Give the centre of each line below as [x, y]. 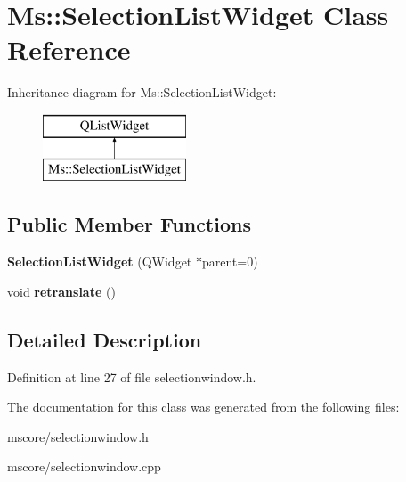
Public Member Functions [129, 224]
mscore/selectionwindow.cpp [84, 466]
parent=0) [230, 261]
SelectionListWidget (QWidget [100, 261]
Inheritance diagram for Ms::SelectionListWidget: [142, 92]
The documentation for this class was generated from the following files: [203, 407]
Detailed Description [105, 339]
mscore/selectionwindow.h [78, 436]
